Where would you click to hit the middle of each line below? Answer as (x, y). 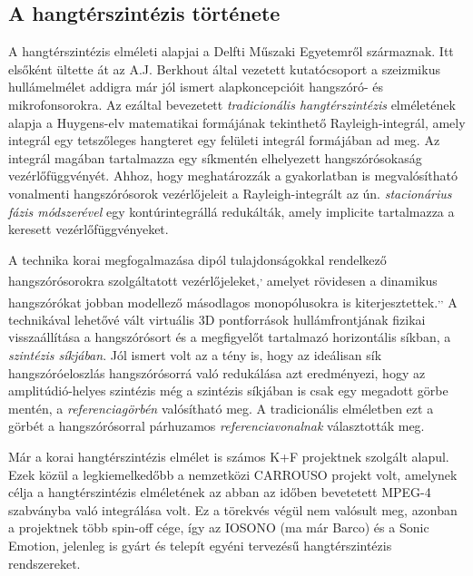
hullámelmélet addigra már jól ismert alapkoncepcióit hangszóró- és (196, 87)
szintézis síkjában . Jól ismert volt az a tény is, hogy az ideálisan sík (195, 355)
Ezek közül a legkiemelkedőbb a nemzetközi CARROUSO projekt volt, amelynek (233, 474)
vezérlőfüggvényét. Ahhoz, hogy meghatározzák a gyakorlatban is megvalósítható (233, 176)
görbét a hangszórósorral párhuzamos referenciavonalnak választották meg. (217, 426)
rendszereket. (44, 563)
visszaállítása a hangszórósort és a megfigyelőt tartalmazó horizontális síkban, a (230, 337)
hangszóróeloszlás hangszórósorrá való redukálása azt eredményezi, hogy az (217, 372)
